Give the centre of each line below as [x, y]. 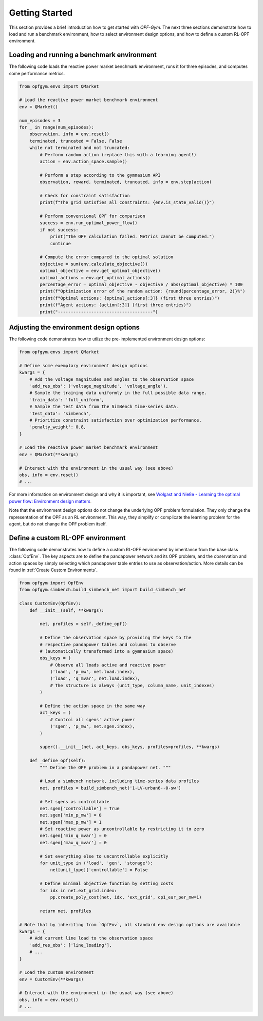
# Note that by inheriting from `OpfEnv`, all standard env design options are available [130, 925]
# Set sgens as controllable [75, 802]
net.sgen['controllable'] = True [80, 808]
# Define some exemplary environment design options [84, 365]
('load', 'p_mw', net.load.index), [92, 672]
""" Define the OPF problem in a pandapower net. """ [105, 767]
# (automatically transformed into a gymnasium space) [107, 651]
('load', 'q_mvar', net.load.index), [95, 678]
